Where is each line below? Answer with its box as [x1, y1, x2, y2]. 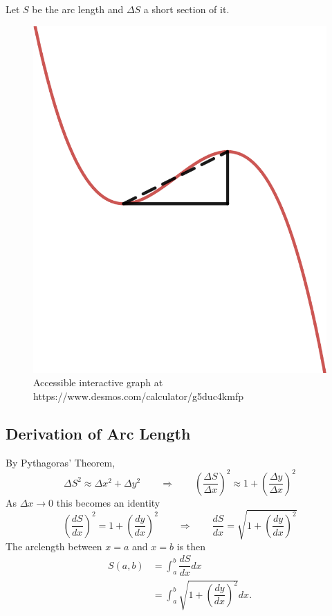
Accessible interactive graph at [33, 375, 163, 390]
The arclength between [6, 538, 102, 553]
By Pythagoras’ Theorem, [6, 455, 116, 469]
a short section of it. [143, 2, 230, 16]
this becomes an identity [56, 495, 160, 509]
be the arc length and [32, 2, 124, 16]
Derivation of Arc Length [6, 422, 191, 444]
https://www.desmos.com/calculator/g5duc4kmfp [33, 388, 243, 403]
